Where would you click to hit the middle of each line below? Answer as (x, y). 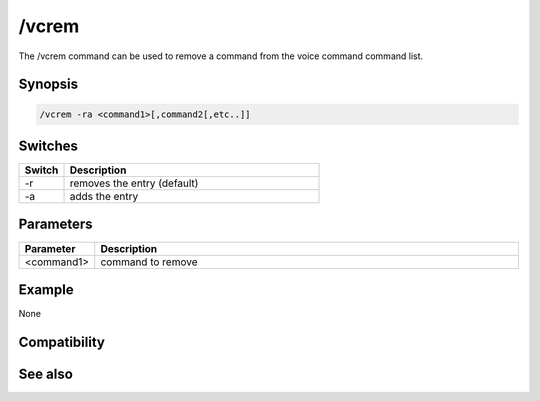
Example (46, 289)
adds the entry (104, 197)
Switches (48, 145)
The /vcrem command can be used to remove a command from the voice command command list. (221, 56)
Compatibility (61, 341)
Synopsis (48, 84)
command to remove (149, 262)
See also (46, 373)
